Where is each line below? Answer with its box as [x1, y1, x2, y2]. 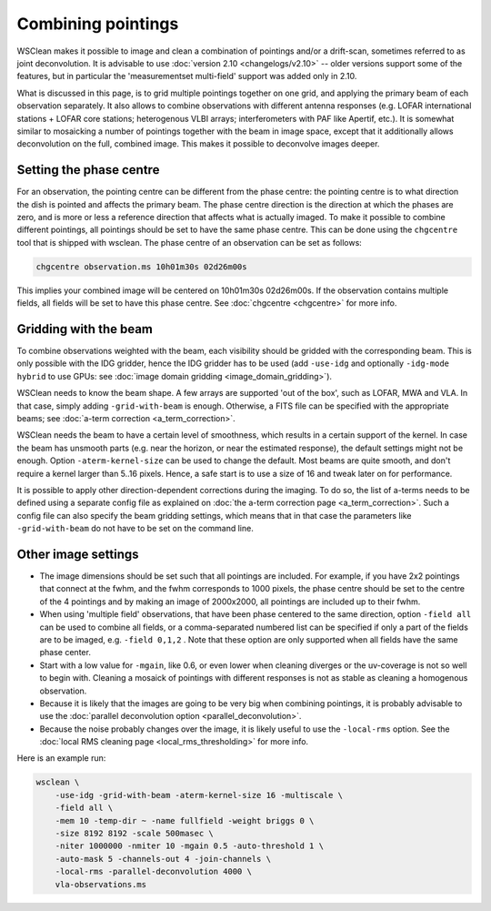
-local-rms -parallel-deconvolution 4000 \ [55, 866, 252, 877]
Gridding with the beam [16, 321, 154, 337]
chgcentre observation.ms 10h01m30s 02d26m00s [35, 261, 247, 272]
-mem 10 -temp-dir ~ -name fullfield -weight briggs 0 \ [55, 815, 315, 825]
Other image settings [16, 546, 140, 562]
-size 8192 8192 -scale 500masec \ [55, 828, 214, 839]
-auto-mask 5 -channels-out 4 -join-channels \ [55, 854, 272, 864]
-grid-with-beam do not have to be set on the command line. [16, 523, 254, 534]
